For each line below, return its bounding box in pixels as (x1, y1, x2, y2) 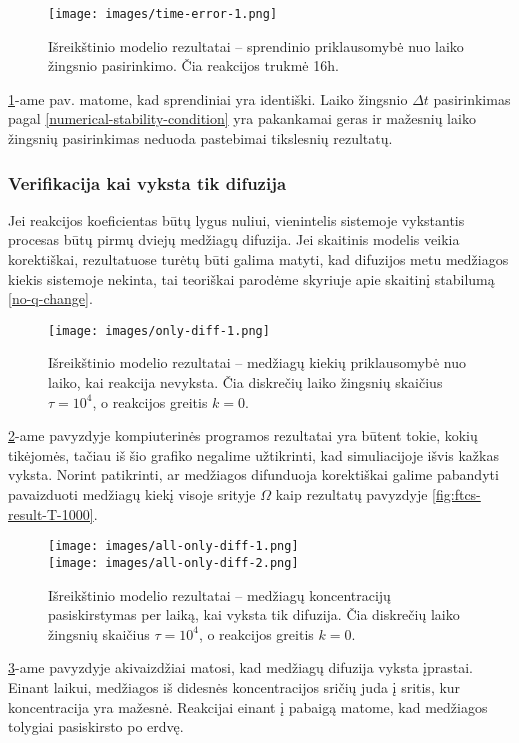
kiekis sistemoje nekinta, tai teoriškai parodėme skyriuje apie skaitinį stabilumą (8, 268, 495, 289)
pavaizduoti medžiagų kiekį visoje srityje (8, 484, 256, 505)
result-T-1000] (8, 503, 94, 524)
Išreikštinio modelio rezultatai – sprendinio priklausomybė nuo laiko (48, 35, 464, 56)
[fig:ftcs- (432, 484, 481, 505)
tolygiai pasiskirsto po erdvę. (8, 716, 184, 737)
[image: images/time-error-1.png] (48, 7, 278, 21)
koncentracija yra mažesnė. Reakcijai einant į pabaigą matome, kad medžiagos (8, 696, 488, 717)
